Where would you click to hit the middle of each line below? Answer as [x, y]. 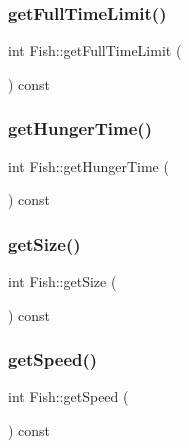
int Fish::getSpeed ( [68, 396]
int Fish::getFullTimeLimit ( [95, 50]
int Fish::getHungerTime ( [88, 165]
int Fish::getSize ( [62, 281]
